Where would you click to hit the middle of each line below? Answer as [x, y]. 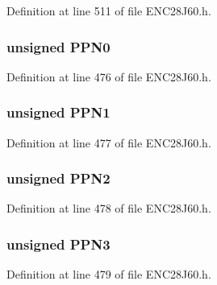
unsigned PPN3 [58, 244]
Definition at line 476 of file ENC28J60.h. [109, 76]
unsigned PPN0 [58, 46]
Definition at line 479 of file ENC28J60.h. [109, 274]
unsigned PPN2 [58, 178]
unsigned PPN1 [58, 112]
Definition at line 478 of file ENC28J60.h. [109, 208]
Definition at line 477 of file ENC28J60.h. [109, 142]
